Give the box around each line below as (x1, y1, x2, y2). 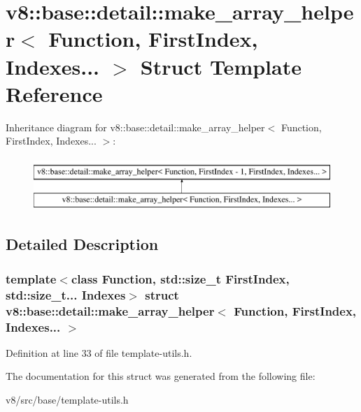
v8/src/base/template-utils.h (6, 392, 129, 406)
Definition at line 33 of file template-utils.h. (6, 345, 192, 360)
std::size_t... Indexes (6, 286, 126, 303)
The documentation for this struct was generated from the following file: (6, 369, 316, 383)
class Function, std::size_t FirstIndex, (71, 270, 290, 287)
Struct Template (140, 52, 302, 80)
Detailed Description (6, 233, 159, 255)
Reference (6, 79, 103, 108)
